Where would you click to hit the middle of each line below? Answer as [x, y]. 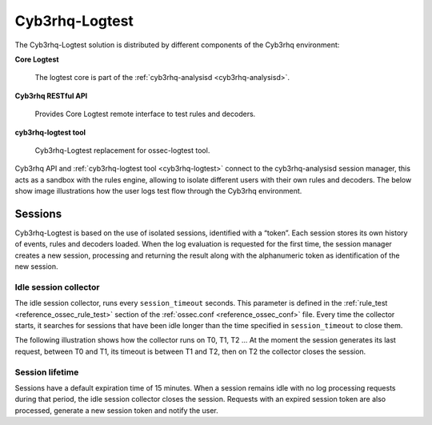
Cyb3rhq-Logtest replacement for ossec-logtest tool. [122, 150]
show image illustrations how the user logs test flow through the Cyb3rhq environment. [158, 191]
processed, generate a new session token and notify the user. [117, 410]
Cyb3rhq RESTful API [51, 95]
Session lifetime [47, 372]
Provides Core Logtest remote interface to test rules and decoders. [145, 114]
